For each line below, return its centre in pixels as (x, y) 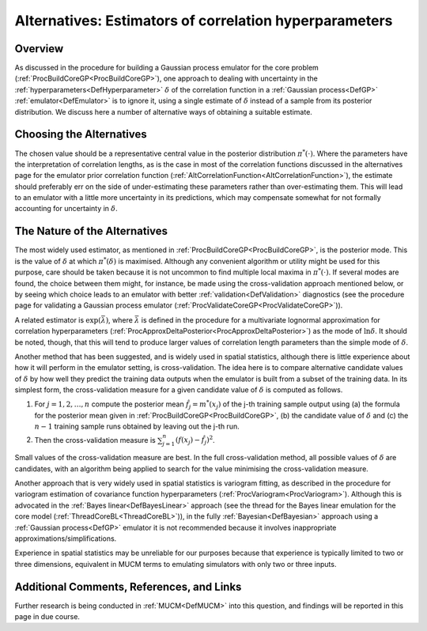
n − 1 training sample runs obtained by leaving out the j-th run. (137, 426)
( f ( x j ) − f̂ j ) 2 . (195, 440)
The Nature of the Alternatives (91, 231)
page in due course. (47, 617)
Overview (39, 49)
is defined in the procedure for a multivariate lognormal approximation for (261, 319)
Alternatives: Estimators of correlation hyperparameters (204, 21)
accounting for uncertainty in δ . (66, 209)
